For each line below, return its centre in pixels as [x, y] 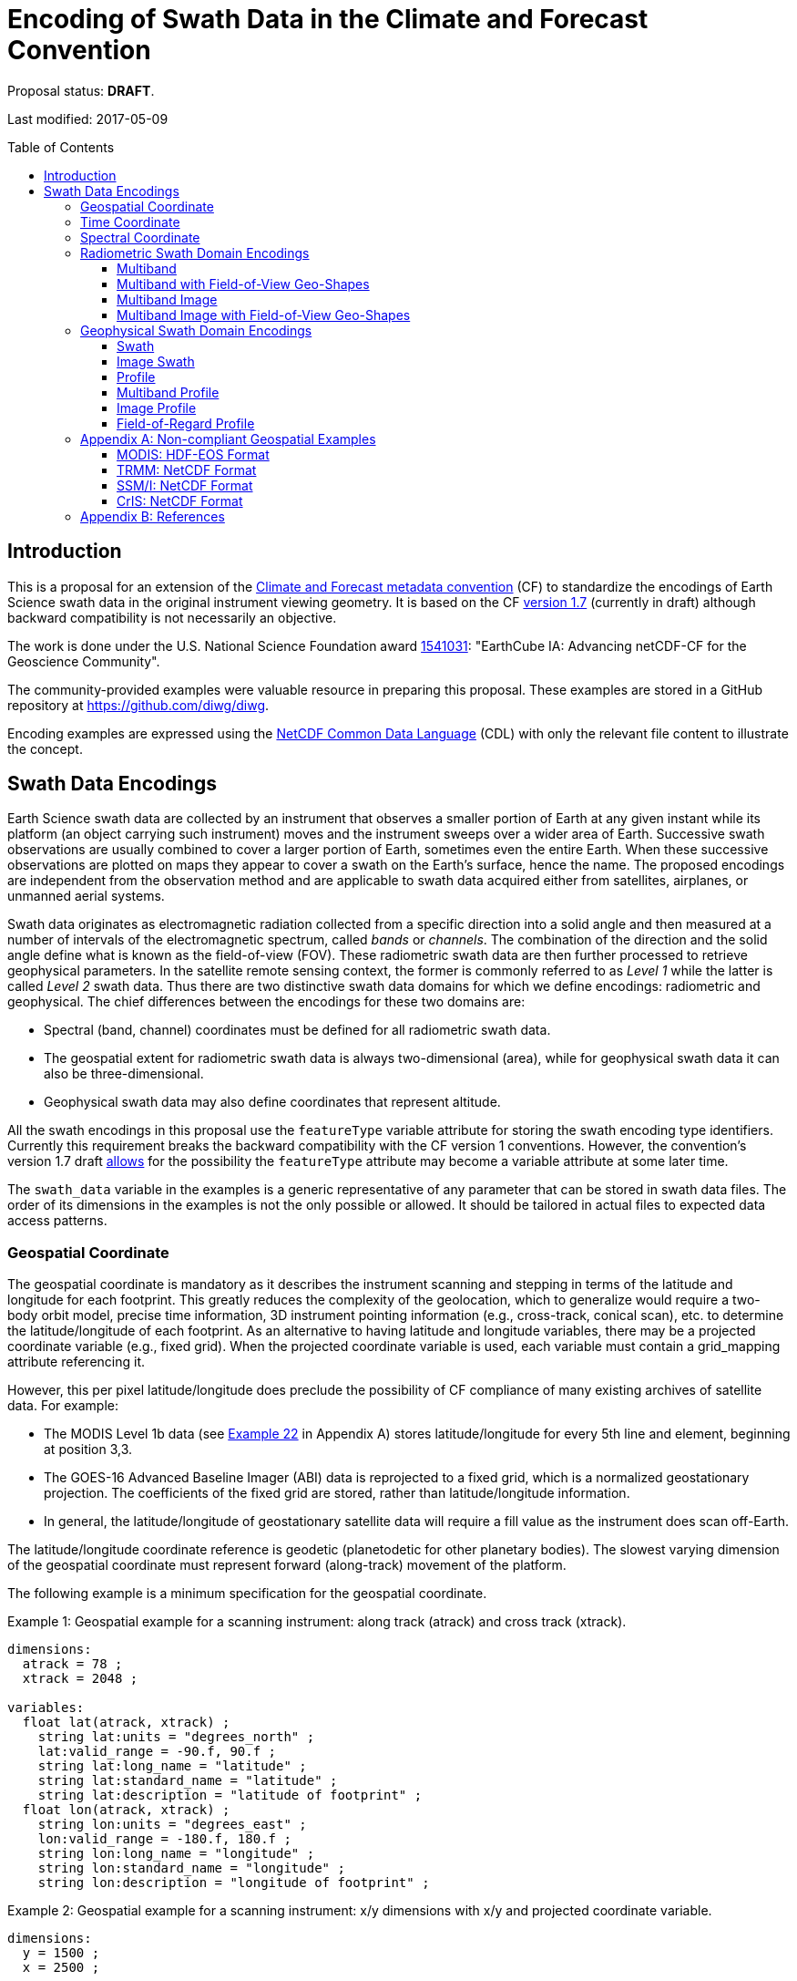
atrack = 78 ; [72, 1664]
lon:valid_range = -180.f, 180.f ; [164, 1839]
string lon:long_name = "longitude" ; [176, 1854]
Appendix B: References [153, 516]
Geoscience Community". [84, 661]
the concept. [45, 748]
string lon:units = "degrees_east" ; [172, 1825]
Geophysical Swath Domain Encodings [196, 330]
